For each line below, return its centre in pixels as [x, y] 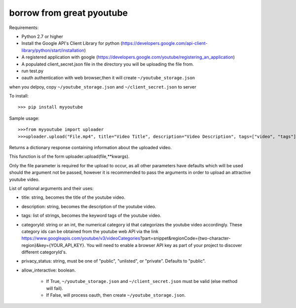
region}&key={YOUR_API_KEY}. [54, 245]
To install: [19, 96]
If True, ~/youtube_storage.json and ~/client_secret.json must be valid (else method [142, 281]
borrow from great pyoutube [69, 13]
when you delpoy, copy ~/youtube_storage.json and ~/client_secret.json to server [103, 87]
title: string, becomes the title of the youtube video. [74, 197]
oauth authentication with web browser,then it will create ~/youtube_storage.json [108, 78]
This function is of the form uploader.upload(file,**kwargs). [69, 156]
